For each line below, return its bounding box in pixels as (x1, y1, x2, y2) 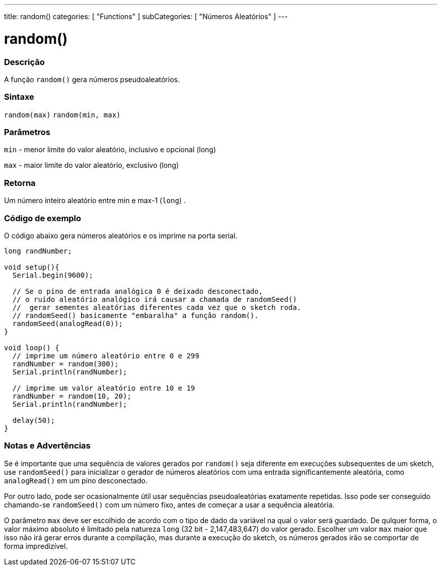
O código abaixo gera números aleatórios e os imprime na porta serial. (4, 231, 238, 240)
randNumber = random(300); (12, 359, 119, 368)
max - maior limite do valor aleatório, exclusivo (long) (4, 161, 179, 170)
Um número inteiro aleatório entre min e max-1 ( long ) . (4, 196, 186, 205)
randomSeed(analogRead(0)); (12, 319, 123, 328)
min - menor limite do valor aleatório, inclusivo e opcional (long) (4, 145, 216, 154)
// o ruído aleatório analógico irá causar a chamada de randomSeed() (12, 295, 297, 303)
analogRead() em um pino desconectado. (4, 476, 148, 485)
